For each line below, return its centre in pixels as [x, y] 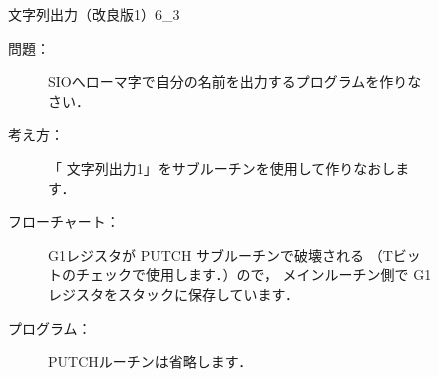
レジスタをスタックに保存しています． [174, 293]
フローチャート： [64, 221]
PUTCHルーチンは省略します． [150, 361]
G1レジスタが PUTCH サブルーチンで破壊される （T [220, 254]
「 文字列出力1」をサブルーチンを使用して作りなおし [222, 167]
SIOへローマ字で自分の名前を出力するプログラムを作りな [235, 81]
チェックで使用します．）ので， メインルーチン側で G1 [253, 274]
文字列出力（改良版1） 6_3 [94, 14]
